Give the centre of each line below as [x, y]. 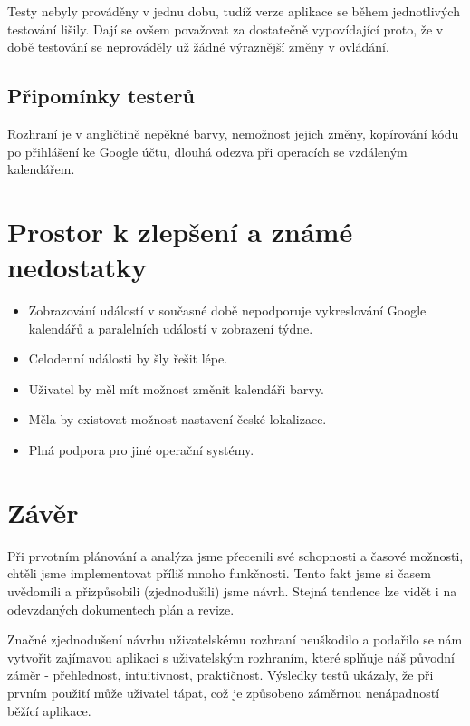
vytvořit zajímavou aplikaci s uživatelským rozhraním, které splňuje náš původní [231, 657]
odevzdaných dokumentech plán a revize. [121, 609]
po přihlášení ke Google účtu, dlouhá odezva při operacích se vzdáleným [207, 151]
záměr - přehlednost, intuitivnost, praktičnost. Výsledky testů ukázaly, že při [221, 675]
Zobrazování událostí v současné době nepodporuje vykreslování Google [227, 310]
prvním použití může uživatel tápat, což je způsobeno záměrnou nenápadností [224, 692]
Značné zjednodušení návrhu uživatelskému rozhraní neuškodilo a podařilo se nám [235, 639]
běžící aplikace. [49, 710]
